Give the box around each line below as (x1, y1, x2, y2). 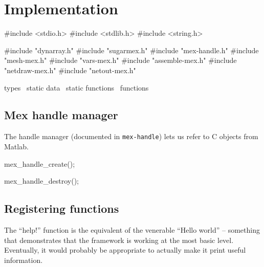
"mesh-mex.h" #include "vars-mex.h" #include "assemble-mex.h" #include (4, 55, 237, 65)
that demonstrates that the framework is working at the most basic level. (4, 234, 234, 245)
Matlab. (4, 141, 29, 151)
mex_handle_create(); (4, 158, 75, 169)
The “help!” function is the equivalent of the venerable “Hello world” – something (4, 224, 260, 235)
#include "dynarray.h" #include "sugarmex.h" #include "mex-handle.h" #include (4, 44, 259, 55)
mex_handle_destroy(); (4, 175, 79, 186)
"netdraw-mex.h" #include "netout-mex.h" (4, 64, 136, 75)
